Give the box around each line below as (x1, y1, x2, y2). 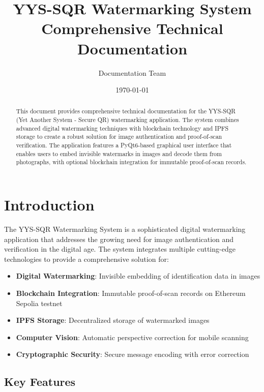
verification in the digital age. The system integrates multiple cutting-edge (4, 244, 236, 254)
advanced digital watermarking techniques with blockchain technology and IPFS (16, 124, 229, 132)
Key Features (4, 374, 76, 389)
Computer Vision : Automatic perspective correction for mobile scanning (16, 331, 249, 342)
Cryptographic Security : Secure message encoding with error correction (16, 349, 249, 359)
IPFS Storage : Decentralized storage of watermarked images (16, 315, 210, 325)
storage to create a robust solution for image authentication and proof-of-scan (16, 132, 222, 141)
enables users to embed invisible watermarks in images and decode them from (16, 149, 222, 158)
